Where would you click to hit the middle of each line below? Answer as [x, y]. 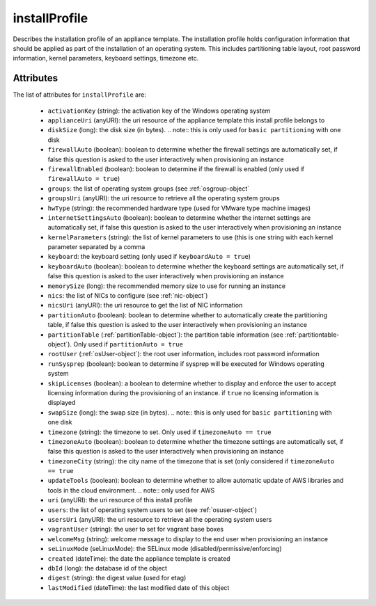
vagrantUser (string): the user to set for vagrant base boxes [136, 529]
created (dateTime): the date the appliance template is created [139, 558]
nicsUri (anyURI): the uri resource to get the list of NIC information [145, 305]
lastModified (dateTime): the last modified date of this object [139, 587]
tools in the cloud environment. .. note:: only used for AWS [131, 490]
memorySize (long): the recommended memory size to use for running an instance [166, 286]
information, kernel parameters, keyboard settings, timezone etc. [106, 58]
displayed [62, 403]
